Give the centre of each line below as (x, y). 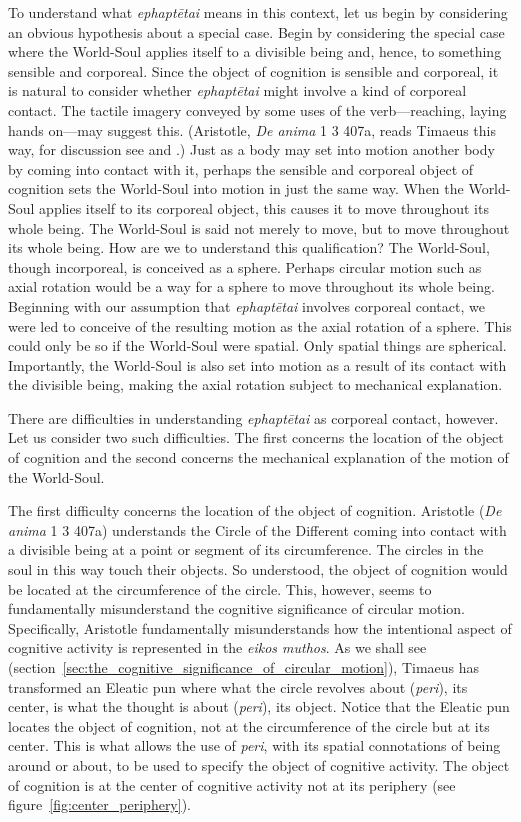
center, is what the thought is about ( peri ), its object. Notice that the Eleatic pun (259, 706)
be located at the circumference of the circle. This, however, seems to (220, 588)
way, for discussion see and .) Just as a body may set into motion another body (251, 149)
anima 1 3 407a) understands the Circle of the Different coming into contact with (257, 529)
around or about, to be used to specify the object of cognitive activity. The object (259, 764)
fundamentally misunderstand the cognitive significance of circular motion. (236, 608)
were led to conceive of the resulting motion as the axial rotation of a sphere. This (260, 325)
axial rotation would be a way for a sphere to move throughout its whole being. (251, 286)
